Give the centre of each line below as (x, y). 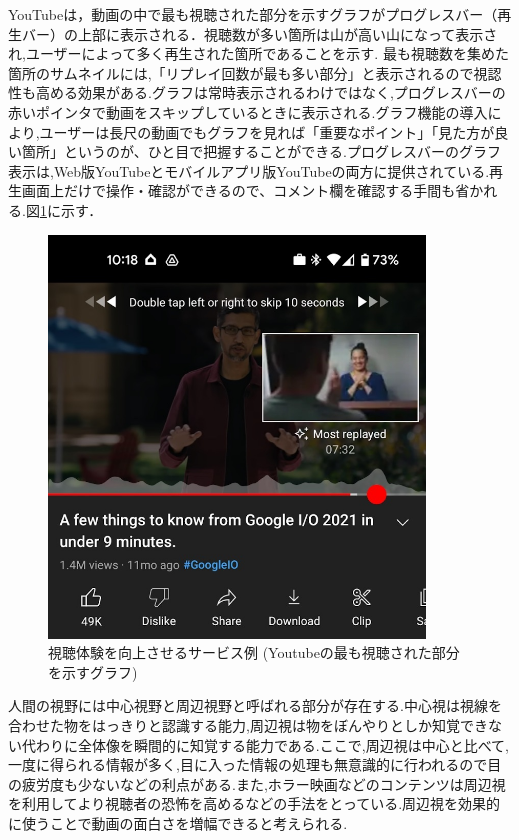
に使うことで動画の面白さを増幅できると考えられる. (178, 822)
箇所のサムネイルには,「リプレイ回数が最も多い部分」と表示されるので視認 (255, 72)
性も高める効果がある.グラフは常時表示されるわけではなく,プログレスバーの (257, 92)
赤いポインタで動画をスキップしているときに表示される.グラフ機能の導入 (248, 111)
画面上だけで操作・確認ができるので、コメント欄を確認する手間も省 (245, 190)
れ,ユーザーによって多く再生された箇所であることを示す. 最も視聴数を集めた (258, 53)
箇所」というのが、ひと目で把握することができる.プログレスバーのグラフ (261, 151)
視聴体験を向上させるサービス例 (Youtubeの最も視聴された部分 (254, 652)
